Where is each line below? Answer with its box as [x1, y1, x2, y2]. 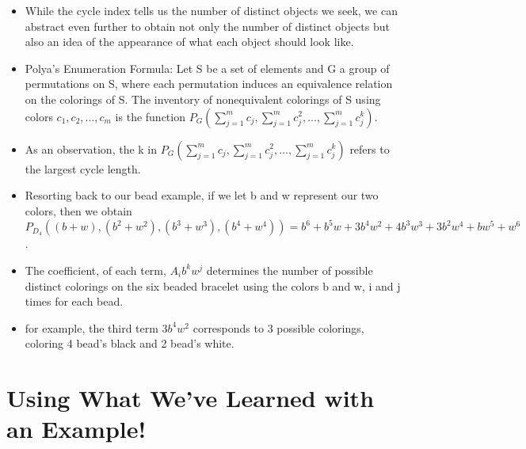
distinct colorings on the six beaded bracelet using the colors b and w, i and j [25, 277, 401, 294]
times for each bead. [25, 293, 124, 310]
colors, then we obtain [25, 202, 132, 219]
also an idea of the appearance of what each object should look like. [25, 33, 354, 50]
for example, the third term [25, 319, 158, 336]
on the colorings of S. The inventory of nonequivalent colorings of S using [25, 90, 381, 107]
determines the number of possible [206, 261, 373, 278]
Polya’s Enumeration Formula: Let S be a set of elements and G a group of [25, 59, 390, 76]
